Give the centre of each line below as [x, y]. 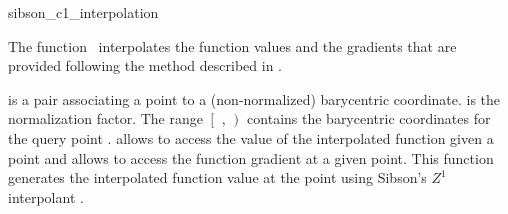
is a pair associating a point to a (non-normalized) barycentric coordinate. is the [254, 98]
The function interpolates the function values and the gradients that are [232, 45]
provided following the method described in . [145, 65]
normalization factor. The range [105, 118]
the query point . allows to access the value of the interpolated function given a [251, 137]
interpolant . [46, 196]
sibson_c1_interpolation [83, 12]
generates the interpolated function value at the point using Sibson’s [217, 177]
